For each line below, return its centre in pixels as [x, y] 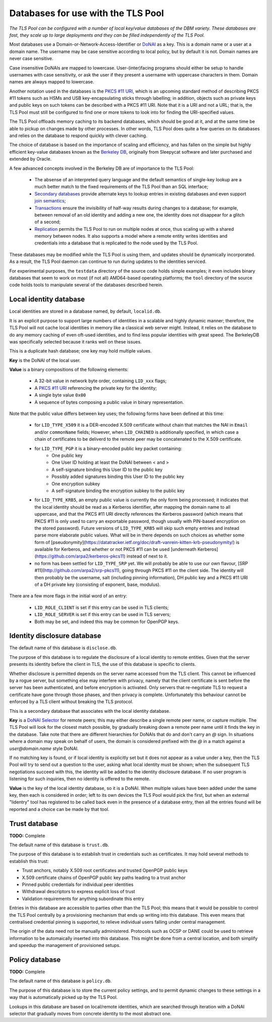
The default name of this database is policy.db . [60, 981]
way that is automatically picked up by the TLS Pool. [63, 997]
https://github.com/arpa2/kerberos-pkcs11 [80, 556]
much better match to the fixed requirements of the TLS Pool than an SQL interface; [121, 187]
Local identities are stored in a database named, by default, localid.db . [85, 311]
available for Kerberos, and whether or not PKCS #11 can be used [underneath [115, 550]
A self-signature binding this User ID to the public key [107, 469]
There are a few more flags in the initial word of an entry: [68, 596]
